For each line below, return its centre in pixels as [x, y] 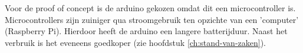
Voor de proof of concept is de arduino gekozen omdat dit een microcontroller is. [150, 8]
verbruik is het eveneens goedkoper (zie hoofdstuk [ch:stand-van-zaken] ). [135, 42]
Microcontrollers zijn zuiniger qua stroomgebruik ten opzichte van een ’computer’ [152, 19]
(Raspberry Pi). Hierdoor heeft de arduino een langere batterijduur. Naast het [146, 31]
